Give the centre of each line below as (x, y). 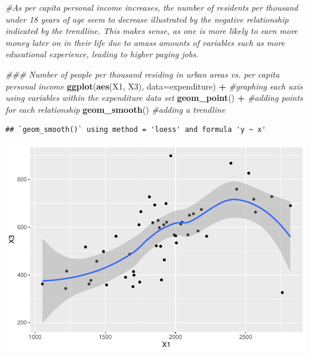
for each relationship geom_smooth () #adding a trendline (116, 109)
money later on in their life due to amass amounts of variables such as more (145, 42)
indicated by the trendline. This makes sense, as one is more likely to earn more (152, 31)
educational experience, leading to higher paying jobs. (102, 54)
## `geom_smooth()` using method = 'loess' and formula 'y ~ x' (136, 130)
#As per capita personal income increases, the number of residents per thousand (152, 7)
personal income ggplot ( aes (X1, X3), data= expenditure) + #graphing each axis (154, 86)
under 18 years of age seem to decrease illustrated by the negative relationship (147, 19)
